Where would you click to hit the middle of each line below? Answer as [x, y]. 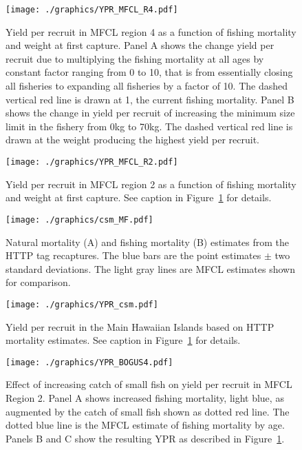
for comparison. [38, 282]
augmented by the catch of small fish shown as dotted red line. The [148, 411]
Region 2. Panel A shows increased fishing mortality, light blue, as [145, 397]
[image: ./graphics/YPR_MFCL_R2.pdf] [92, 162]
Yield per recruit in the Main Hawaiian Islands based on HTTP [140, 326]
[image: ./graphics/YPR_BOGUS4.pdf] [89, 362]
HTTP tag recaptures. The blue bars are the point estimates [133, 255]
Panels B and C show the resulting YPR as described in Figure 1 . [145, 438]
